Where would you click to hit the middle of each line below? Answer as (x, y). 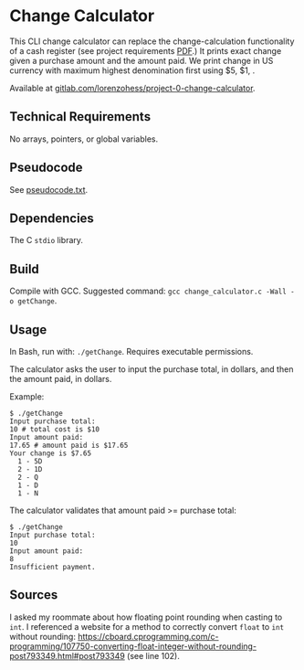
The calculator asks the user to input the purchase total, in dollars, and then (152, 369)
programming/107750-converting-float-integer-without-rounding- (133, 646)
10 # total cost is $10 (55, 430)
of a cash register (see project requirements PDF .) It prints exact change (146, 50)
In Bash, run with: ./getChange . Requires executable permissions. (131, 351)
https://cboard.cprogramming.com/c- (148, 636)
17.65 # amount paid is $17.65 (69, 445)
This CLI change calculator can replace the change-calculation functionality (152, 41)
